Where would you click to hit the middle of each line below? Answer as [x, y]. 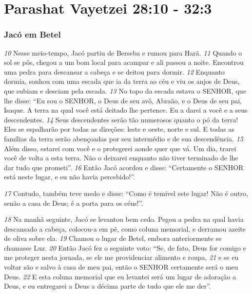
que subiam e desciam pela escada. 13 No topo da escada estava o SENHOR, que [125, 90]
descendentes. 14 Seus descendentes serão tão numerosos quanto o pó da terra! [121, 119]
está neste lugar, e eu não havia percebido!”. [69, 177]
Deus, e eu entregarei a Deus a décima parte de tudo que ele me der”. [107, 286]
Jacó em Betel [32, 34]
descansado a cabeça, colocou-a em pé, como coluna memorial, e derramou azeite [125, 228]
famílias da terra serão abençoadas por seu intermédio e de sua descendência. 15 [124, 138]
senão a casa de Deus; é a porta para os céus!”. [74, 203]
